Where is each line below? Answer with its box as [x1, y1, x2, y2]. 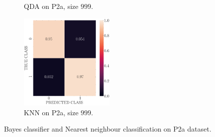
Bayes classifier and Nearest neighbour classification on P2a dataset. [4, 124, 212, 134]
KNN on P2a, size [24, 107, 78, 117]
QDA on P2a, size [24, 1, 78, 11]
